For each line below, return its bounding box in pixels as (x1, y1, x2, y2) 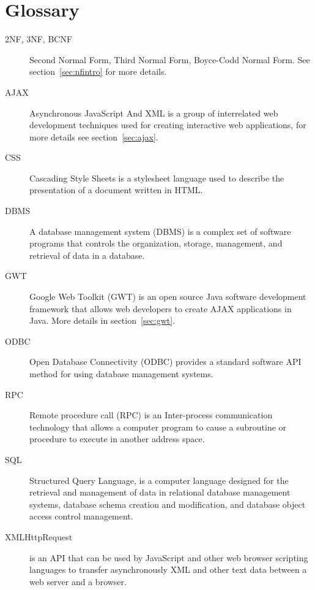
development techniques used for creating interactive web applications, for (29, 118, 306, 131)
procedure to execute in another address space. (29, 432, 205, 445)
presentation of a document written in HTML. (29, 183, 203, 196)
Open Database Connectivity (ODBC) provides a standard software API (29, 355, 302, 368)
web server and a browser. (29, 575, 127, 588)
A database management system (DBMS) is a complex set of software (29, 224, 291, 237)
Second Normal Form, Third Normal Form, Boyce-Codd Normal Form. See (29, 53, 310, 66)
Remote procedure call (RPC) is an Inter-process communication (29, 408, 273, 421)
